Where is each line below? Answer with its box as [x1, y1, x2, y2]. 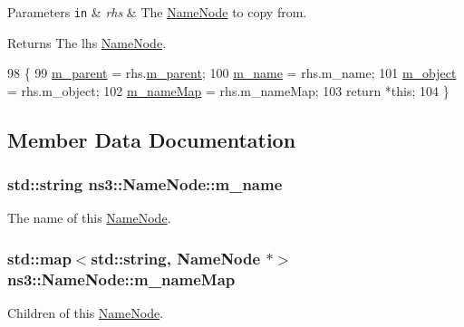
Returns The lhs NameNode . [7, 33, 167, 52]
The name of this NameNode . [7, 208, 171, 227]
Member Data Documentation [7, 125, 296, 153]
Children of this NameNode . [7, 303, 164, 322]
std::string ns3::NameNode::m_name [7, 173, 283, 196]
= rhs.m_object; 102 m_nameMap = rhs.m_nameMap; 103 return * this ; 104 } [7, 81, 449, 100]
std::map [7, 246, 72, 269]
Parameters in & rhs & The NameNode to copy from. [7, 3, 307, 21]
